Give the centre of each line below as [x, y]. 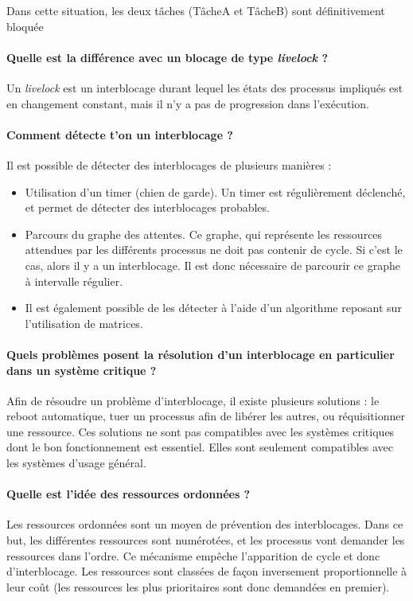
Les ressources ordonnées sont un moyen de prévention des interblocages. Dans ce [205, 524]
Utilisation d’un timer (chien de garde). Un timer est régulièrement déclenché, [215, 191]
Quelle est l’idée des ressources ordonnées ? [129, 494]
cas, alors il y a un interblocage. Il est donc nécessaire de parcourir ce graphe [212, 265]
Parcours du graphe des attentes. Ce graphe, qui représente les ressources [204, 234]
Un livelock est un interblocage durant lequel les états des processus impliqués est [205, 87]
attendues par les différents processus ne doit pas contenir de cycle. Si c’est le [214, 250]
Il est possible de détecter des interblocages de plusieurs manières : [169, 164]
